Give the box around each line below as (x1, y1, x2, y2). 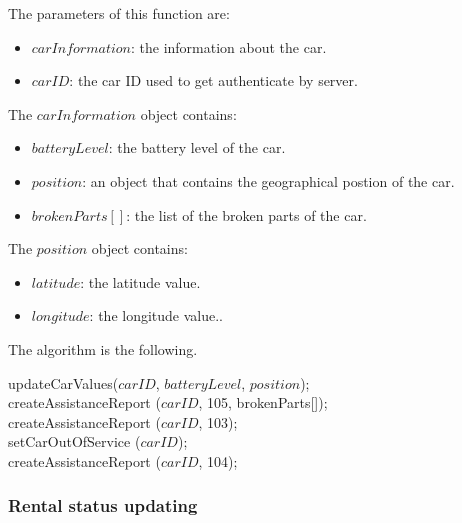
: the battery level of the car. (108, 137, 286, 158)
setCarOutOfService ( (8, 431, 141, 452)
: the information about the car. (130, 36, 327, 57)
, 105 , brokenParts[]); (198, 392, 328, 413)
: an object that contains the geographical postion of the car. (82, 170, 455, 191)
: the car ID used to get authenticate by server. (69, 70, 358, 91)
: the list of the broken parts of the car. (126, 204, 367, 225)
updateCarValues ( (8, 372, 119, 393)
